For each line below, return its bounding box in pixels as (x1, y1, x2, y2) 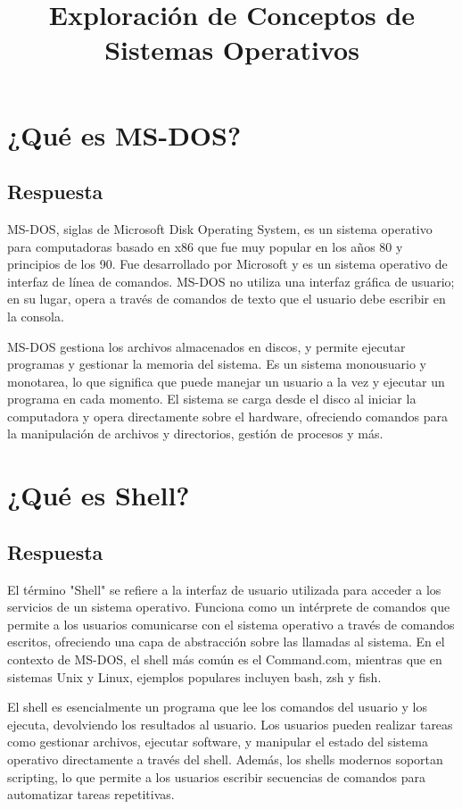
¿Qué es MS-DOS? (7, 116, 242, 153)
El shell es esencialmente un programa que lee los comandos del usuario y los (7, 697, 427, 716)
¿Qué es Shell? (7, 477, 190, 513)
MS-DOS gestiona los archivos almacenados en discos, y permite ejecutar (7, 337, 406, 355)
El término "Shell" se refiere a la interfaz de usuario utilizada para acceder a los (7, 580, 441, 598)
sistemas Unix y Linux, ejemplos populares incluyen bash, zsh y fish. (7, 667, 382, 686)
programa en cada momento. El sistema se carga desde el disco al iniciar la (7, 389, 417, 408)
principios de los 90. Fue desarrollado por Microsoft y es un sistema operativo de (7, 254, 448, 273)
